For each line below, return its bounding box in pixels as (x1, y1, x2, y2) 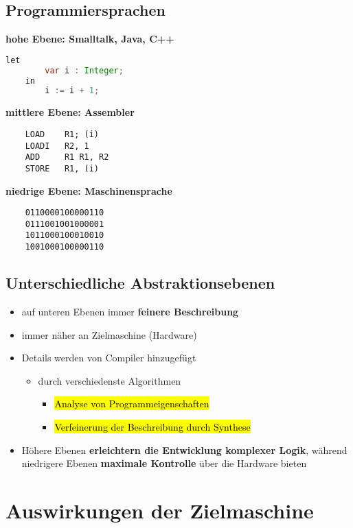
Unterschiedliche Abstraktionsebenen (5, 272, 275, 293)
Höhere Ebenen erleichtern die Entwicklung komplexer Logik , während (21, 442, 348, 457)
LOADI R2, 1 (25, 141, 89, 151)
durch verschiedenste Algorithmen (38, 373, 181, 387)
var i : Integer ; (45, 65, 124, 75)
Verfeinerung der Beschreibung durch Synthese (54, 419, 251, 433)
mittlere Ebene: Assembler (5, 105, 135, 119)
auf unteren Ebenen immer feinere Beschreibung (21, 304, 239, 318)
